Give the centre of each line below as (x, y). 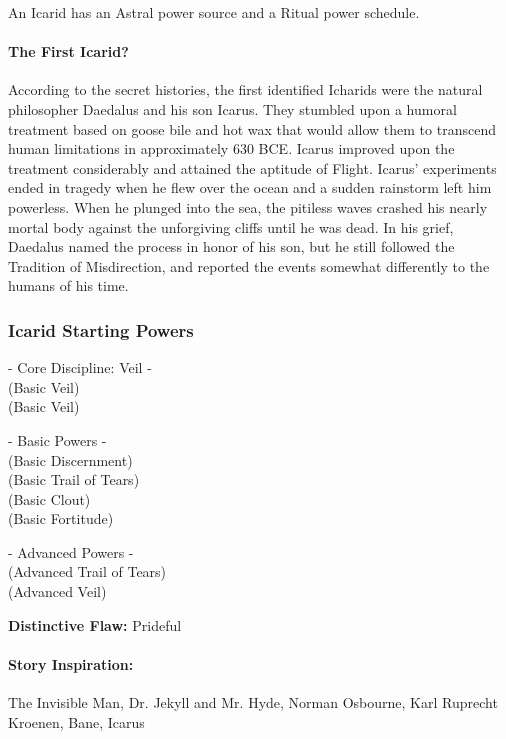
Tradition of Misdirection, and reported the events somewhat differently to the (249, 265)
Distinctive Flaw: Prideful (95, 624)
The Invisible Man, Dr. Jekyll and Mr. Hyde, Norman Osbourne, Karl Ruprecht (253, 702)
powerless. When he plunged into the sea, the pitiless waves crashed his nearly (248, 206)
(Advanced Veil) (57, 591)
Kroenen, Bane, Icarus (76, 721)
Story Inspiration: (71, 663)
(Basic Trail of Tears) (74, 479)
